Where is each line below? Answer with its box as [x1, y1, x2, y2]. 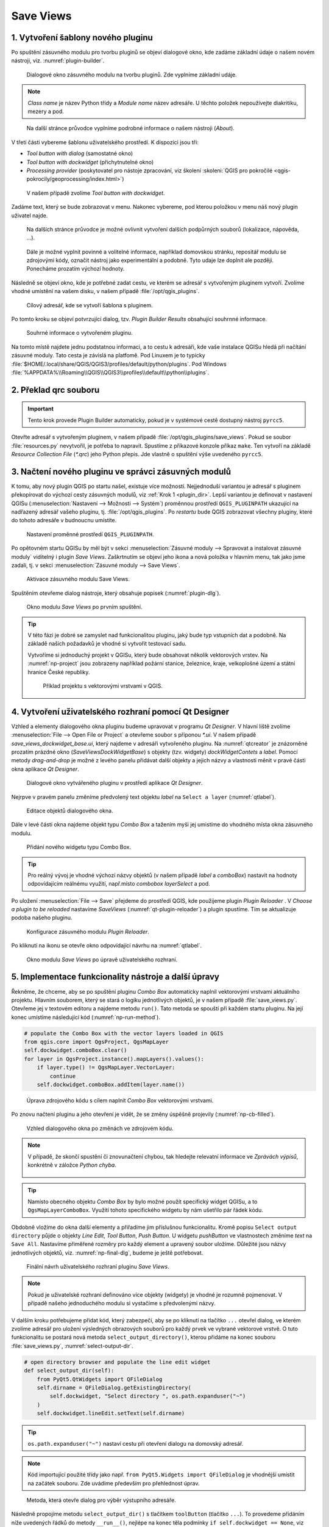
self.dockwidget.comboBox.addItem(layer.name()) [37, 1081, 185, 1088]
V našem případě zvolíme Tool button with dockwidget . [26, 189, 165, 197]
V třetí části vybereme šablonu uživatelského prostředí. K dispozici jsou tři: [11, 138, 199, 146]
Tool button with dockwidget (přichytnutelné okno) [26, 158, 154, 166]
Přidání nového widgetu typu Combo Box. [26, 844, 131, 851]
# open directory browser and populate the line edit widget [24, 1358, 211, 1365]
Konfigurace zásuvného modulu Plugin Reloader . [26, 928, 149, 935]
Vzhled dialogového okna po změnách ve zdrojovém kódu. [26, 1124, 174, 1132]
